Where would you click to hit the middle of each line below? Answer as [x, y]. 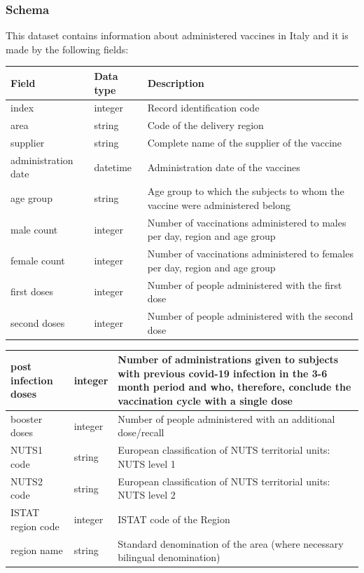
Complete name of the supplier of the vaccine [245, 143]
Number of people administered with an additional [226, 418]
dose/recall [141, 432]
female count [38, 260]
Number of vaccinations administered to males [247, 222]
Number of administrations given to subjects [228, 359]
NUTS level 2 [147, 495]
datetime [113, 167]
